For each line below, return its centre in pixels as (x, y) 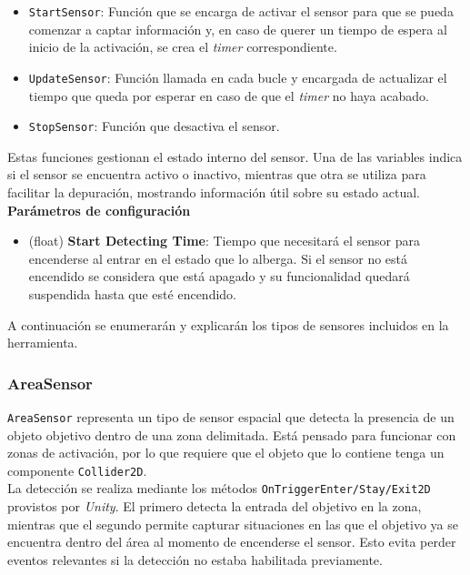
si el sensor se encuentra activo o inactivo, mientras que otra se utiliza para (217, 174)
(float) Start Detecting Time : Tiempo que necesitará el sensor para (224, 241)
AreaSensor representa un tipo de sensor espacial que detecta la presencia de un (231, 416)
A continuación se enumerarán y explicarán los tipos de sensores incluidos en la (228, 324)
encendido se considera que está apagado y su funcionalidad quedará (219, 276)
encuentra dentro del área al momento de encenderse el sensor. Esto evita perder (232, 542)
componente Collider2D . (77, 470)
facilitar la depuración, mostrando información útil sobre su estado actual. (214, 192)
